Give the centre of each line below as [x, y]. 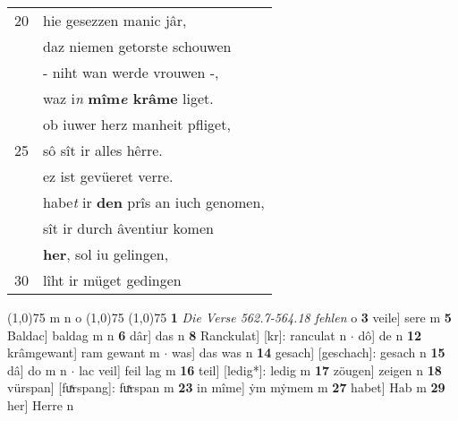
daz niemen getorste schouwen [137, 46]
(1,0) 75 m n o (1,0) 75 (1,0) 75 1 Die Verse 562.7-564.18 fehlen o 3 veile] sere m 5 [229, 317]
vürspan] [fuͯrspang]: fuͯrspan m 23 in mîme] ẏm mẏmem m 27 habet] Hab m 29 [226, 387]
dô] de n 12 [390, 335]
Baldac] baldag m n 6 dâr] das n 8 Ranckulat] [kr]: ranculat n [177, 335]
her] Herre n [41, 404]
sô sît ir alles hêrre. [103, 150]
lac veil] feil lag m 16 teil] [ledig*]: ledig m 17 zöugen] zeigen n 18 [260, 369]
